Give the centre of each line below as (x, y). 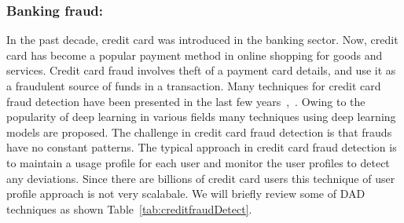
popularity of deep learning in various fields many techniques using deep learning (201, 117)
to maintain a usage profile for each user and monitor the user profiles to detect (198, 162)
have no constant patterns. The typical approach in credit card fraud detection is (202, 147)
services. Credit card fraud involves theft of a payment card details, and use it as (201, 70)
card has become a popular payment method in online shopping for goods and (195, 55)
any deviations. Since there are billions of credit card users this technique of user (201, 178)
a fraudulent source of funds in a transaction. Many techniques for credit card (194, 86)
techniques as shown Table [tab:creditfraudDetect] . (129, 208)
